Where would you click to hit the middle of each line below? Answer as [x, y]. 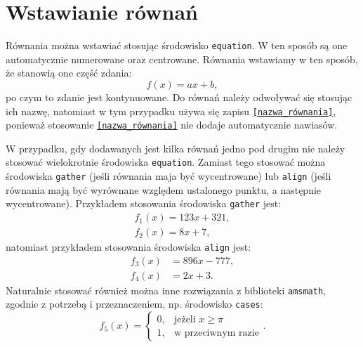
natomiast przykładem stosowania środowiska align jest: [128, 247]
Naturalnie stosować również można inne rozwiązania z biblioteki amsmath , [166, 290]
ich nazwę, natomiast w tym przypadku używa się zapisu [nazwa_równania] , [171, 111]
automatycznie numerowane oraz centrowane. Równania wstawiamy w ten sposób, [182, 59]
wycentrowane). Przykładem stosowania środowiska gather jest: [144, 203]
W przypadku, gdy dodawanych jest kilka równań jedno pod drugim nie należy [176, 148]
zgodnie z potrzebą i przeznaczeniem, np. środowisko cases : [134, 304]
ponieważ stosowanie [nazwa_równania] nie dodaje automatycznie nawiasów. [172, 125]
